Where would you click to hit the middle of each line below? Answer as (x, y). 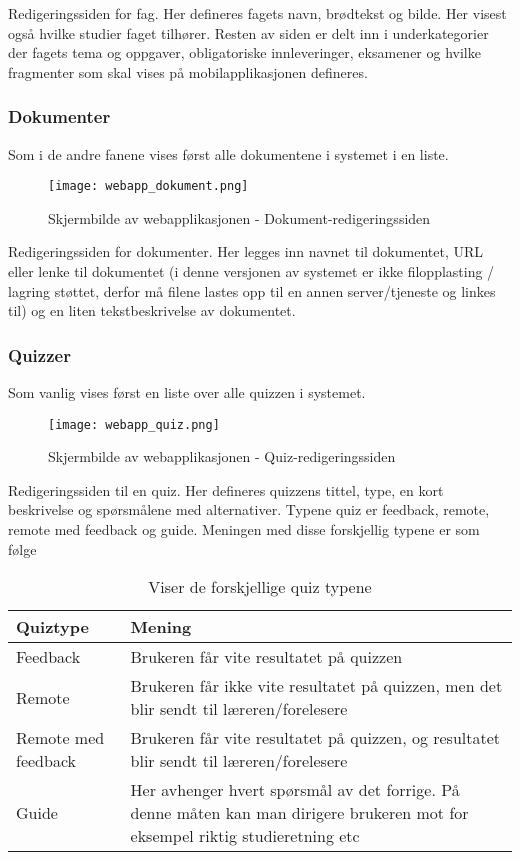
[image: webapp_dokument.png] (148, 186)
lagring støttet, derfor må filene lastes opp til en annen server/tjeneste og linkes (252, 290)
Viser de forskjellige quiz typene (260, 587)
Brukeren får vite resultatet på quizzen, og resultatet (315, 738)
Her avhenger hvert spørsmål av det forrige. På (295, 790)
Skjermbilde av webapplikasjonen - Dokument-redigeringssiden (239, 217)
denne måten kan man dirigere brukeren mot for (299, 813)
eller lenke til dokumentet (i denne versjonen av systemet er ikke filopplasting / (251, 271)
